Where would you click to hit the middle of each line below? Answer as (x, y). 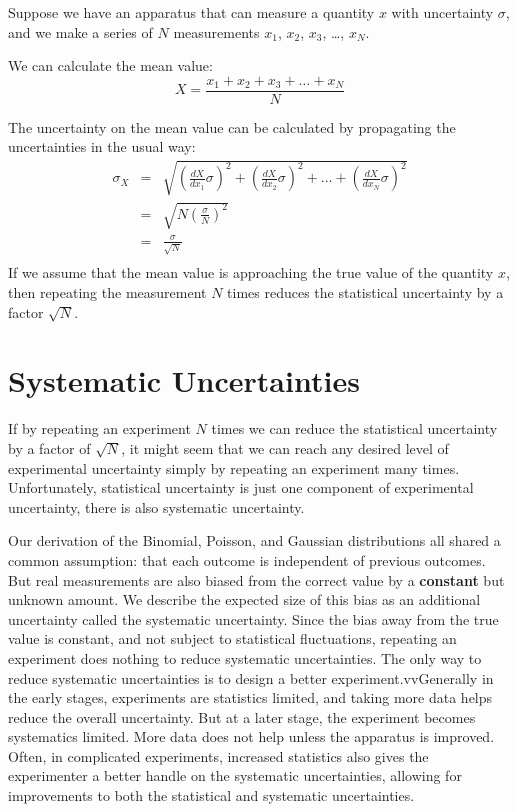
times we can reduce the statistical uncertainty (354, 428)
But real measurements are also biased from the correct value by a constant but (256, 579)
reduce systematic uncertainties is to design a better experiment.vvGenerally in (251, 677)
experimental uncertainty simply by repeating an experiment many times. (234, 467)
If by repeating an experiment (99, 428)
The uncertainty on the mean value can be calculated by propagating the (232, 126)
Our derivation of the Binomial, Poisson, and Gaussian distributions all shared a (254, 540)
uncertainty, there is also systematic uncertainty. (156, 506)
